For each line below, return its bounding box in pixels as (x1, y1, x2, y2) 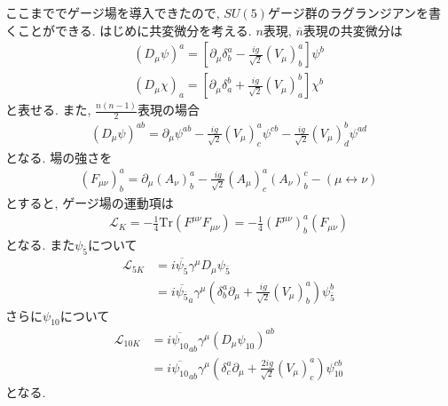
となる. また (5, 235, 75, 254)
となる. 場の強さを (5, 147, 113, 166)
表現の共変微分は (303, 20, 403, 39)
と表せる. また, (5, 100, 91, 119)
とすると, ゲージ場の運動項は (5, 193, 174, 211)
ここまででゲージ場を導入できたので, (5, 4, 220, 21)
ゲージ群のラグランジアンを (267, 4, 429, 21)
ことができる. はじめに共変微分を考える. (17, 20, 252, 39)
